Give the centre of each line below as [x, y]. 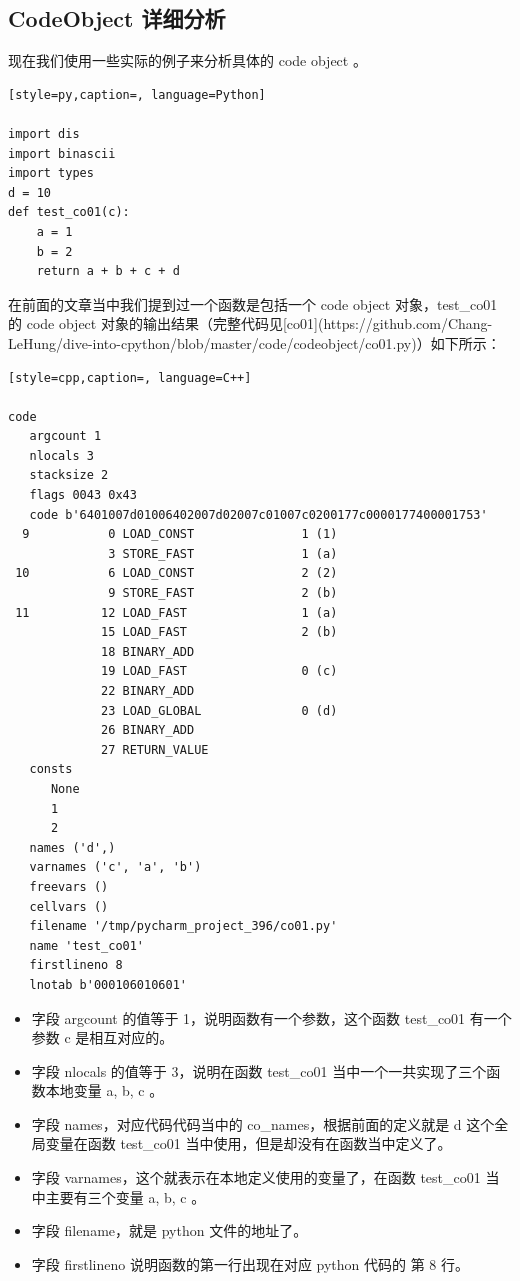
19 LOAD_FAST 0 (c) [219, 671]
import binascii [62, 153]
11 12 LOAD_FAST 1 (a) [176, 612]
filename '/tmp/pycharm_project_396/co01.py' [183, 926]
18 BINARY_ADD [148, 651]
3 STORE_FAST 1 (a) [223, 553]
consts [51, 769]
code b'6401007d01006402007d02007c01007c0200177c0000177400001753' [258, 514]
